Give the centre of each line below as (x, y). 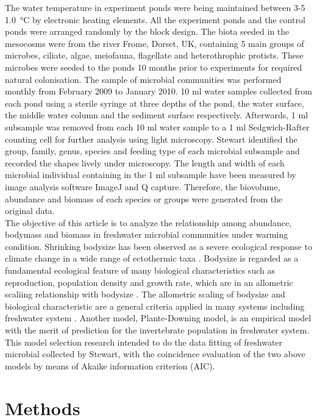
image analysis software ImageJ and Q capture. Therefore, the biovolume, (143, 186)
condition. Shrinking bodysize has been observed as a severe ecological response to (158, 246)
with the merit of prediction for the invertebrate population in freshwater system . (157, 330)
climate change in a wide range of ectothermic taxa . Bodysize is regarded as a (152, 258)
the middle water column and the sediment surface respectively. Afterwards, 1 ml (157, 115)
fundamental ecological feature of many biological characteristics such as (140, 270)
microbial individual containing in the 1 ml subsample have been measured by (151, 175)
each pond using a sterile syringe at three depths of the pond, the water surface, (155, 103)
